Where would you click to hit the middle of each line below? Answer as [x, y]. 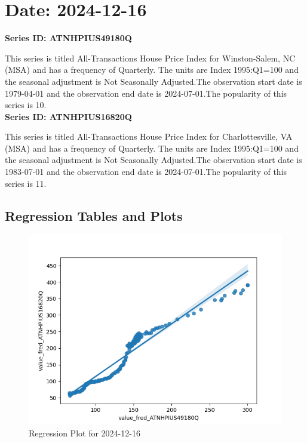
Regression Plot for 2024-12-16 [85, 433]
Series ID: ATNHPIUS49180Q [68, 38]
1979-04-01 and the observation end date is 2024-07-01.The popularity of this [146, 93]
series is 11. [26, 183]
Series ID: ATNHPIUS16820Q [68, 116]
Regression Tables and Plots [94, 215]
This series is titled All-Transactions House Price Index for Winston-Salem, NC [150, 58]
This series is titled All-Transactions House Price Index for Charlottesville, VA [149, 136]
